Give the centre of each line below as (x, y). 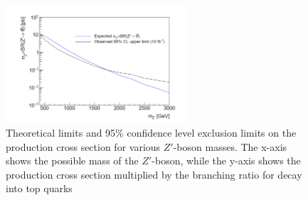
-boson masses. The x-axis (230, 146)
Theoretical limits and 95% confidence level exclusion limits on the (151, 133)
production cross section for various (83, 146)
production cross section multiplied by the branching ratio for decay (154, 174)
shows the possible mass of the (72, 160)
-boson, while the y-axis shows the (226, 160)
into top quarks (39, 188)
